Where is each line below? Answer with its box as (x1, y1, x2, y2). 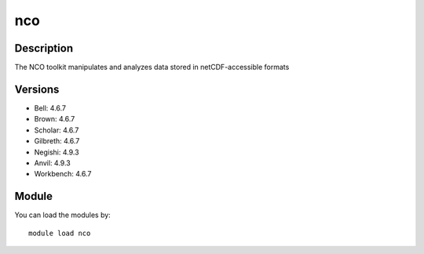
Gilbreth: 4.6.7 (34, 136, 80, 146)
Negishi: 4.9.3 (34, 147, 79, 157)
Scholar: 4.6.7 (34, 125, 79, 135)
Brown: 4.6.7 (34, 114, 75, 124)
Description (14, 42, 74, 55)
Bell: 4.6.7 (34, 103, 67, 113)
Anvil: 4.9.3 (34, 158, 71, 168)
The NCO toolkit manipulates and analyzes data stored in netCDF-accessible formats (14, 63, 290, 72)
